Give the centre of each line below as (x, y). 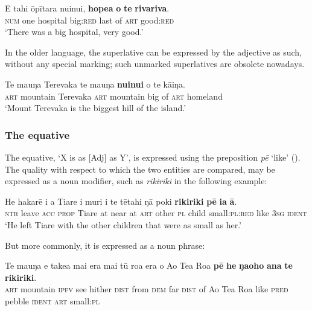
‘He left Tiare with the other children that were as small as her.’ (123, 224)
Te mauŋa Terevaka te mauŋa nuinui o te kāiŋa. (95, 84)
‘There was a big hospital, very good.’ (74, 32)
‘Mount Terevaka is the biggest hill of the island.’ (96, 108)
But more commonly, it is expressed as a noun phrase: (105, 245)
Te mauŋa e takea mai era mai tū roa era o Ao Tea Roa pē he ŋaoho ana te (149, 265)
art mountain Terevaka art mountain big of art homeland (114, 96)
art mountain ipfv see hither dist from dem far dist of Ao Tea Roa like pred (147, 289)
